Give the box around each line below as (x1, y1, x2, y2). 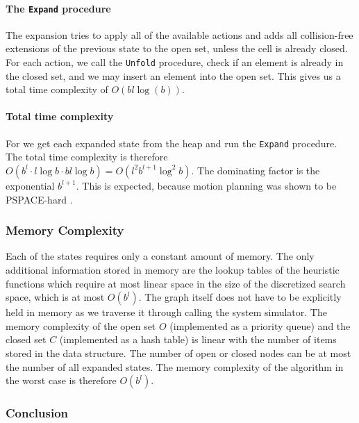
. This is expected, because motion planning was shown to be (76, 178, 337, 192)
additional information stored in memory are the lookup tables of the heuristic (6, 262, 340, 276)
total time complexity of (6, 82, 108, 97)
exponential (6, 178, 55, 192)
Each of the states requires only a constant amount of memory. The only (6, 249, 315, 263)
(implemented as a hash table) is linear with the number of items (59, 332, 337, 347)
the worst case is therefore (6, 373, 117, 388)
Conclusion (6, 404, 68, 422)
